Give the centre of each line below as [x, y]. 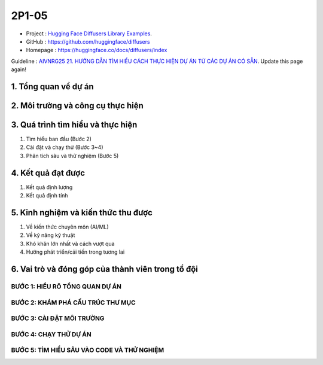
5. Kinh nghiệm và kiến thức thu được [82, 212]
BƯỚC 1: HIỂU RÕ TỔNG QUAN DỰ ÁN [66, 286]
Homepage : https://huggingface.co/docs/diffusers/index [97, 50]
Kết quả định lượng [49, 187]
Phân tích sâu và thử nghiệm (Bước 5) [72, 156]
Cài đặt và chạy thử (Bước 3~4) [65, 147]
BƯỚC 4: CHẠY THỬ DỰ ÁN [51, 334]
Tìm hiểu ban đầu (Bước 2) [59, 139]
